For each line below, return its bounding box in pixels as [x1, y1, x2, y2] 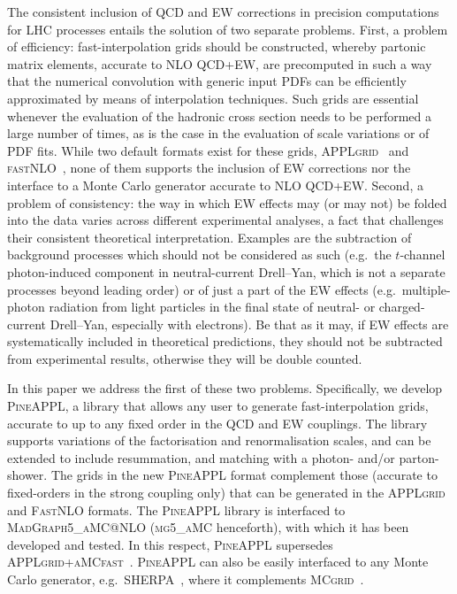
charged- [378, 297, 425, 316]
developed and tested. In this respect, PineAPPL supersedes [7, 535, 333, 553]
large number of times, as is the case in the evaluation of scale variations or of [7, 124, 430, 143]
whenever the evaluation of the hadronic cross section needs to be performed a [7, 106, 431, 125]
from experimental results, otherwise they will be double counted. [7, 349, 362, 367]
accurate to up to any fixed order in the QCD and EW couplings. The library [7, 413, 428, 432]
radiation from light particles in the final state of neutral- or [49, 297, 376, 316]
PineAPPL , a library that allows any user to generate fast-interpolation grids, [7, 397, 429, 415]
